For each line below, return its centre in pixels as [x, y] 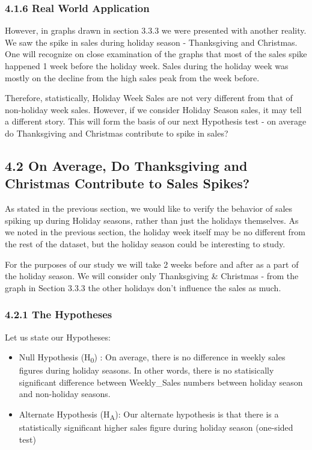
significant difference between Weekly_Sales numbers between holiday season [161, 382]
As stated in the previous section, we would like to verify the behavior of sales [149, 208]
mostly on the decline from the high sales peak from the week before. [132, 77]
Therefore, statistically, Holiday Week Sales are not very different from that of [149, 98]
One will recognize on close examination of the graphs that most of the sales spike [156, 54]
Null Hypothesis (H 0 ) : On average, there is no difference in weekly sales [152, 358]
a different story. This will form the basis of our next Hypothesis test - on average [156, 121]
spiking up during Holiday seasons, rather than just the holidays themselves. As [152, 220]
